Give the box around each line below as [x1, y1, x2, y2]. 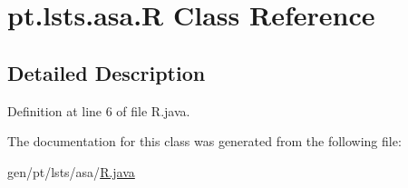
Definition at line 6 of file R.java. [7, 101, 190, 120]
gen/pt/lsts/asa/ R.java [7, 162, 135, 181]
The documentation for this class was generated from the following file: [7, 132, 402, 151]
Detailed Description [7, 58, 206, 86]
